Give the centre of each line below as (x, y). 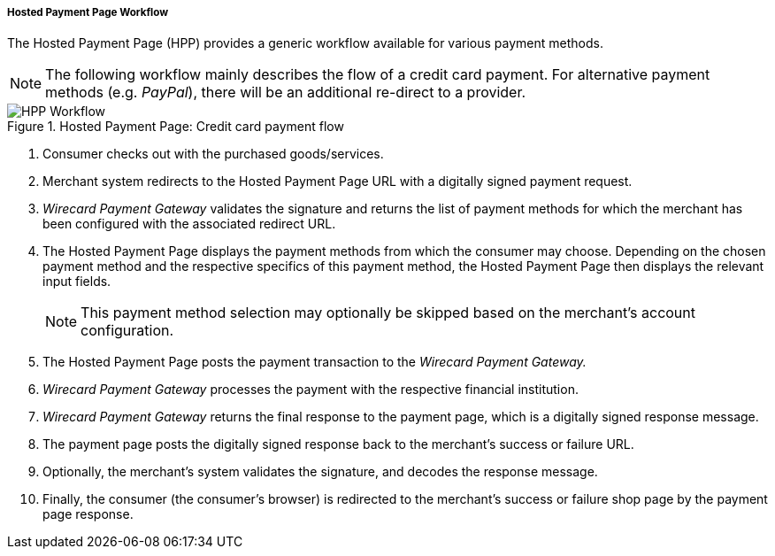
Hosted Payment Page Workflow (88, 12)
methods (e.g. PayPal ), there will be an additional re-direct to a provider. (286, 93)
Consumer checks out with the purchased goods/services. (213, 154)
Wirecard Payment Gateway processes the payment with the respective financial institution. (311, 390)
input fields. (77, 282)
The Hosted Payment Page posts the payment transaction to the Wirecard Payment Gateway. (315, 362)
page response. (88, 514)
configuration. (127, 331)
